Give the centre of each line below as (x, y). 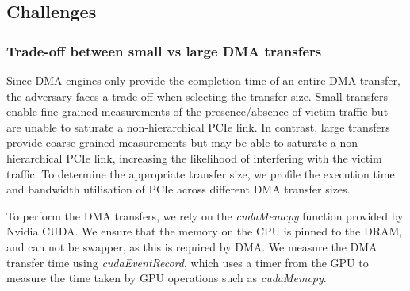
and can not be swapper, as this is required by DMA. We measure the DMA (192, 246)
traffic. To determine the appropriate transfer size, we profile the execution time (201, 173)
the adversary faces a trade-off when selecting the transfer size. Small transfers (197, 96)
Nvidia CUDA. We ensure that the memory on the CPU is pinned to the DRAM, (205, 231)
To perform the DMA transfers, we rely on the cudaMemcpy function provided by (205, 215)
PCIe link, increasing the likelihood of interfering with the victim (224, 157)
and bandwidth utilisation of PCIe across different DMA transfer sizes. (178, 189)
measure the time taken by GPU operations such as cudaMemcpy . (167, 278)
